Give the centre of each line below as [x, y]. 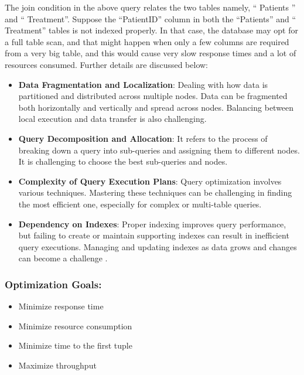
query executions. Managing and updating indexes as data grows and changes [158, 246]
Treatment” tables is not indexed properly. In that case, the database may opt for [151, 30]
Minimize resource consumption [75, 325]
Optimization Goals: [53, 284]
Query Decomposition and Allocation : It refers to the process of [143, 138]
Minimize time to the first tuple [75, 345]
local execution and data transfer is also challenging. [112, 119]
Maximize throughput [57, 365]
